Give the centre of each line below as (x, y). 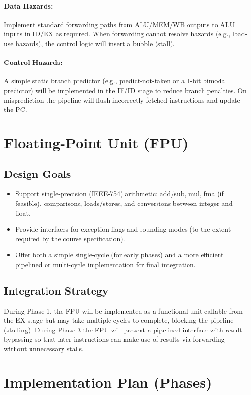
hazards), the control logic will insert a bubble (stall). (95, 43)
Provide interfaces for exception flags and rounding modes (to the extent (123, 229)
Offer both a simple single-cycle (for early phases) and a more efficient (119, 255)
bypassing (18, 339)
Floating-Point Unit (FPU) (96, 142)
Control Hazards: (33, 62)
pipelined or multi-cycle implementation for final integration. (105, 264)
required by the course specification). (70, 238)
